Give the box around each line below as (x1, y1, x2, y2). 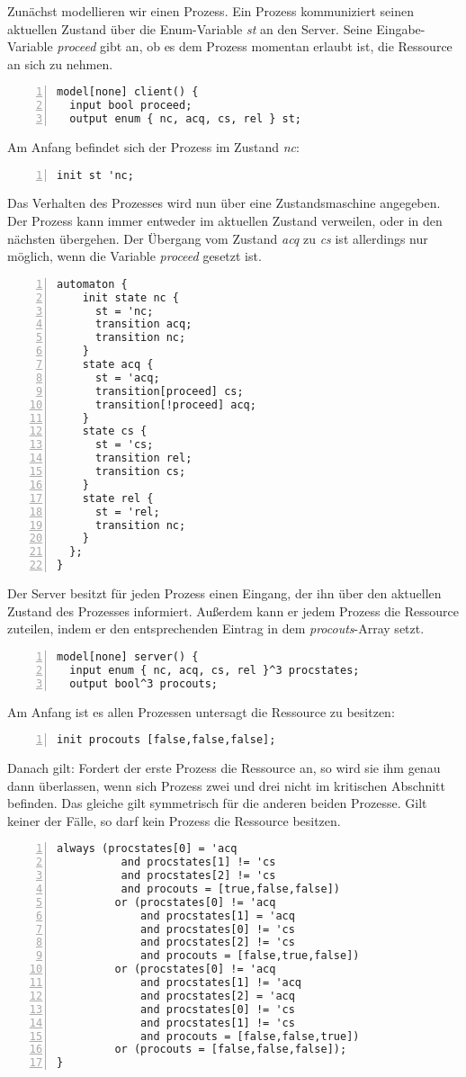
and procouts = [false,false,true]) (140, 1029, 360, 1043)
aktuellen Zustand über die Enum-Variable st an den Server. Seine (7, 19, 372, 38)
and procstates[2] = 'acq (140, 989, 295, 1002)
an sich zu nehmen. (7, 54, 113, 73)
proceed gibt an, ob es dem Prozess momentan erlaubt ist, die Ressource (57, 37, 453, 56)
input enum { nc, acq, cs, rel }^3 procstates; (69, 663, 360, 677)
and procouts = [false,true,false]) (140, 949, 360, 963)
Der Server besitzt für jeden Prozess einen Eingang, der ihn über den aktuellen (7, 584, 442, 603)
